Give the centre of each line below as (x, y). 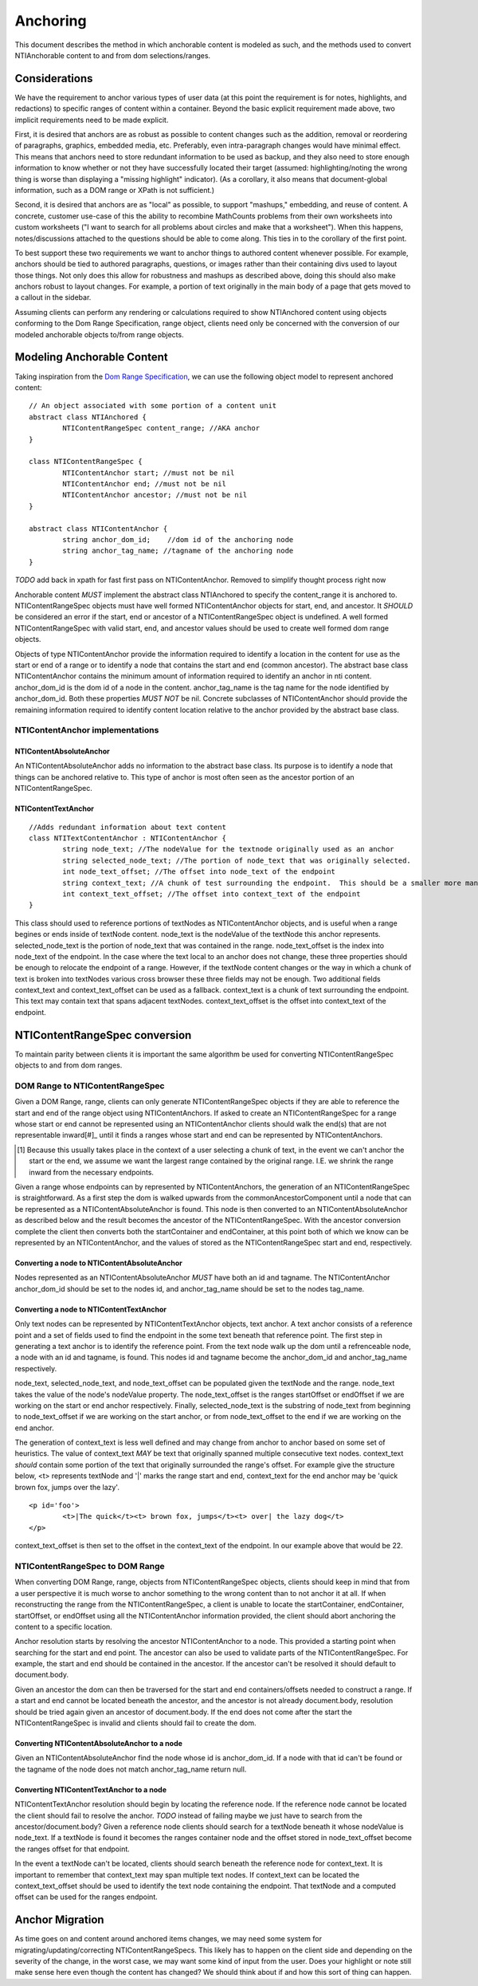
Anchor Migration (59, 1920)
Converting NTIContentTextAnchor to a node (91, 1789)
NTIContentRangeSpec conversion (103, 1035)
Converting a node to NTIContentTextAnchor (91, 1309)
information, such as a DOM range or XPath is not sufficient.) (115, 190)
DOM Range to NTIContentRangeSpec (90, 1086)
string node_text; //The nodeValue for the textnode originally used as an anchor (228, 849)
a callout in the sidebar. (53, 297)
